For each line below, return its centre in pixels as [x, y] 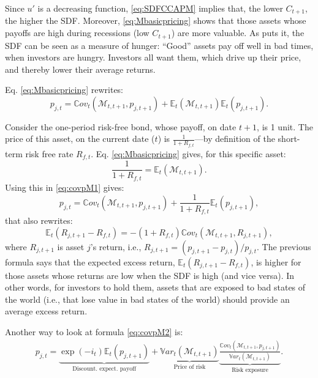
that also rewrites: [39, 220]
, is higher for [276, 261]
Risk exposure [250, 370]
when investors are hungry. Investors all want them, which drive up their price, [153, 57]
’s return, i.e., [116, 246]
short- [289, 139]
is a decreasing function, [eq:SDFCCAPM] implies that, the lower [160, 8]
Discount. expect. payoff [104, 369]
